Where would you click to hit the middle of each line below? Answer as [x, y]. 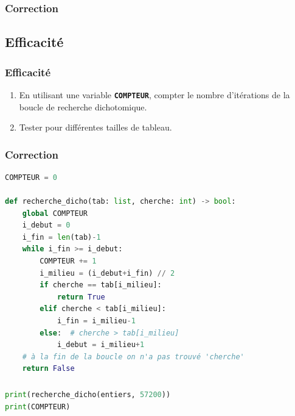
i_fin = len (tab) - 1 [61, 237]
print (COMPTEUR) [38, 407]
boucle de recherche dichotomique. [83, 106]
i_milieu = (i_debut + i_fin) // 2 [107, 273]
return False [48, 369]
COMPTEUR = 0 [31, 177]
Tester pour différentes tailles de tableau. [95, 127]
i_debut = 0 [46, 225]
